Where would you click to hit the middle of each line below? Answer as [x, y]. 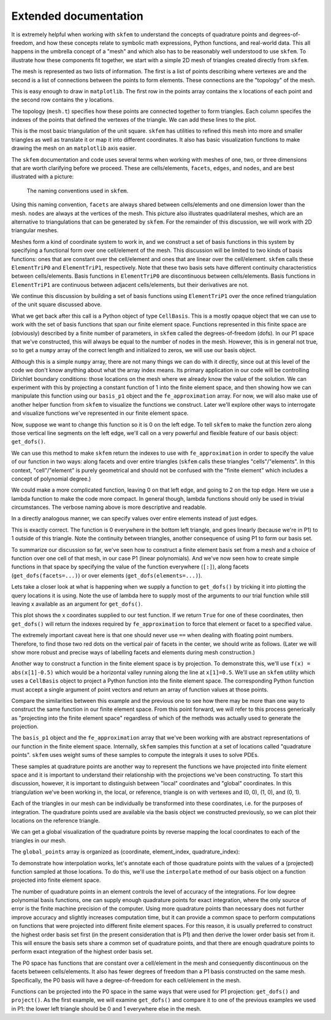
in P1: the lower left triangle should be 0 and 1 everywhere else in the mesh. [106, 1008]
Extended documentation [77, 16]
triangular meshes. [35, 230]
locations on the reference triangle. [56, 820]
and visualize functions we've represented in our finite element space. [100, 413]
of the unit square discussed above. [57, 305]
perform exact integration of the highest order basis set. [82, 952]
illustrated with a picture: [43, 177]
